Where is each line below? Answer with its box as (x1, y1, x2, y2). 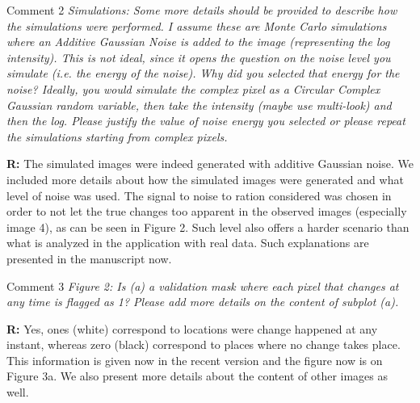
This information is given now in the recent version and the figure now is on (6, 351, 383, 368)
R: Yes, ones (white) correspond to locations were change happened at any (6, 320, 378, 337)
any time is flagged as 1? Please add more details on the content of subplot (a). (6, 293, 399, 310)
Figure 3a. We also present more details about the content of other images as (6, 367, 388, 384)
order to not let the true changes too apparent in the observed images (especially (6, 203, 407, 220)
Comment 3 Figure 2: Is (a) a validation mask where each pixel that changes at (6, 277, 399, 294)
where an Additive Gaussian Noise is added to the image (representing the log (6, 33, 390, 50)
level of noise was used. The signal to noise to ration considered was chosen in (6, 187, 392, 204)
